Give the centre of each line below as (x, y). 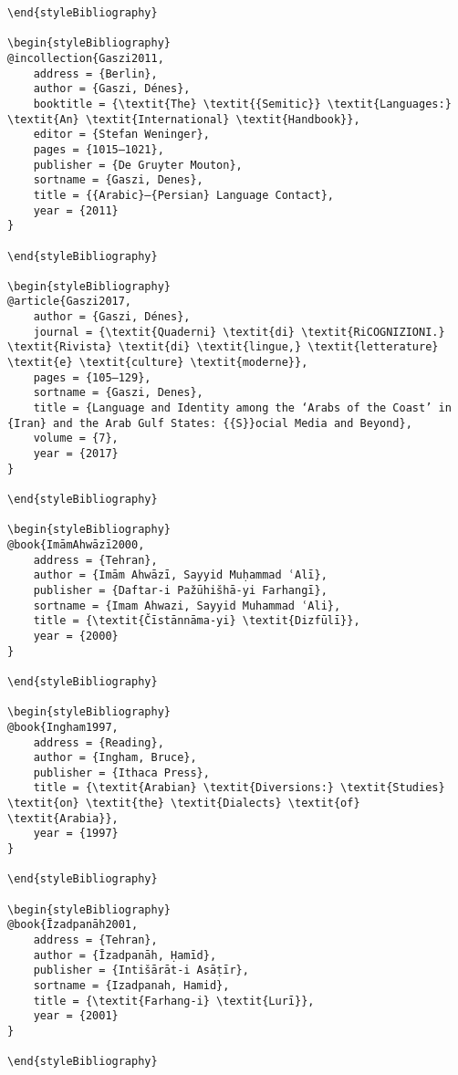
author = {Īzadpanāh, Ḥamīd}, (125, 955)
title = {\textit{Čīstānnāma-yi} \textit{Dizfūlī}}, (197, 621)
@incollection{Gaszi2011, (86, 58)
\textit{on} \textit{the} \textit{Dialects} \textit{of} (184, 804)
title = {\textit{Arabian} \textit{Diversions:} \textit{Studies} (239, 788)
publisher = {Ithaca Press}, (121, 772)
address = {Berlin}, (95, 73)
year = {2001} (76, 1016)
